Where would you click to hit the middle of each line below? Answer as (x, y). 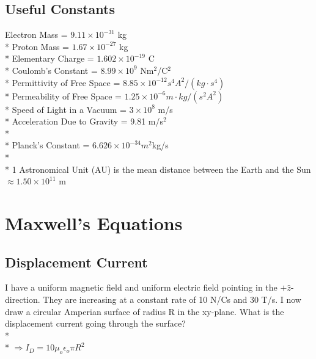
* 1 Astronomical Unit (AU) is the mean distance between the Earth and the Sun (158, 169)
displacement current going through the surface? (95, 323)
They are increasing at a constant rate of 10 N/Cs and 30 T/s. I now (172, 299)
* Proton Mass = (37, 46)
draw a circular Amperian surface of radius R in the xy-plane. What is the (145, 311)
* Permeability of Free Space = (64, 96)
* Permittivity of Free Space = (63, 82)
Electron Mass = (36, 34)
